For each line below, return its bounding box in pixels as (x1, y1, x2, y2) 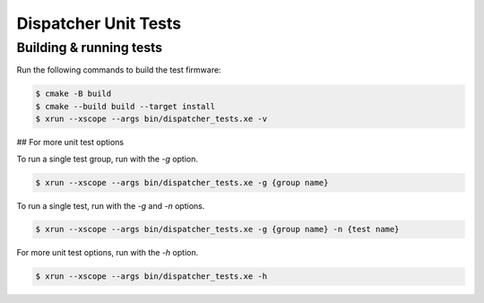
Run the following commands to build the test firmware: (16, 65, 221, 75)
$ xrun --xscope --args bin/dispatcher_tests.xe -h (35, 272, 268, 281)
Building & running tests (16, 39, 163, 56)
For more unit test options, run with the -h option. (16, 247, 199, 258)
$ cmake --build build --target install (35, 101, 215, 111)
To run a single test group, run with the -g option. (16, 153, 199, 164)
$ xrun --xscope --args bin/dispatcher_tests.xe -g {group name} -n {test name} (35, 224, 400, 235)
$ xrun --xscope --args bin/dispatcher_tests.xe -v (35, 114, 268, 125)
